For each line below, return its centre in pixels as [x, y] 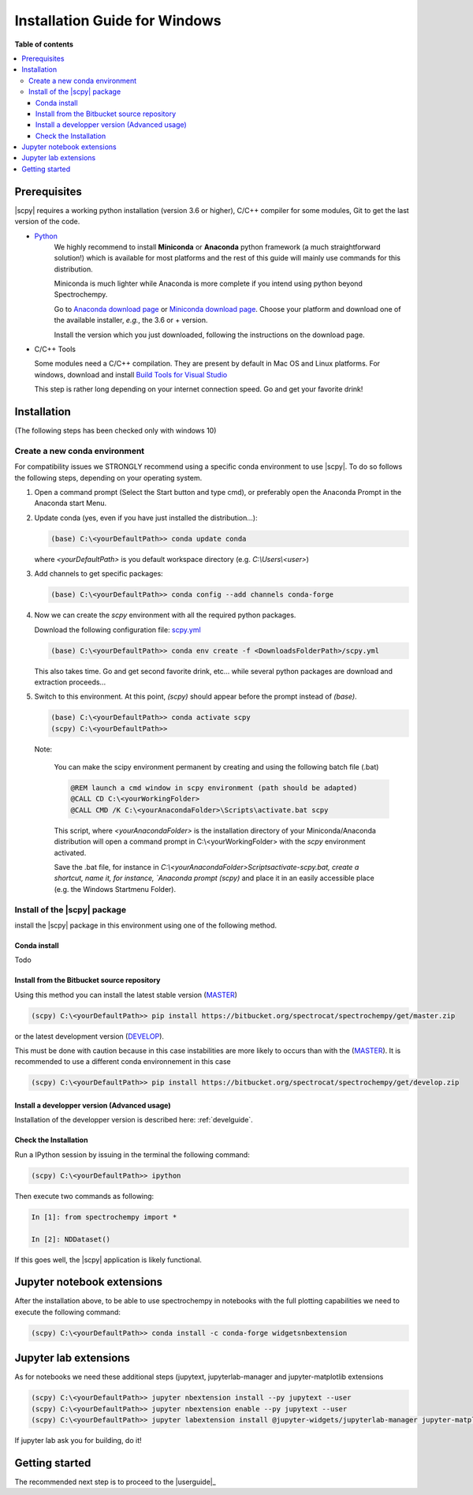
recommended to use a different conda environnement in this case [123, 1062]
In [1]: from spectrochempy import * [104, 1217]
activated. [70, 852]
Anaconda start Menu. [71, 503]
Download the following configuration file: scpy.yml [117, 629]
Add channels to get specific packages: [99, 574]
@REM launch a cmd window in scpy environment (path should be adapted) [214, 788]
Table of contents [44, 44]
